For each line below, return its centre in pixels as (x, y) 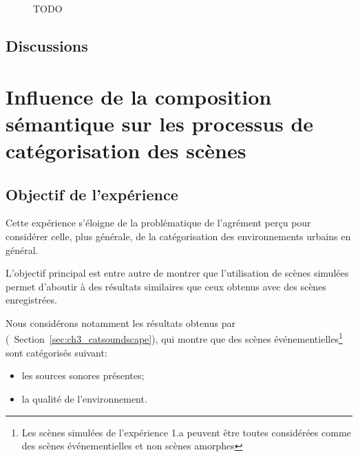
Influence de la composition (139, 96)
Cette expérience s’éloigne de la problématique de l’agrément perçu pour (158, 223)
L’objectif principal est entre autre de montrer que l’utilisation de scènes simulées (177, 273)
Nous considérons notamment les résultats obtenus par (120, 322)
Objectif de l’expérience (92, 194)
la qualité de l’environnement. (84, 398)
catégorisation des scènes (126, 150)
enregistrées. (31, 300)
